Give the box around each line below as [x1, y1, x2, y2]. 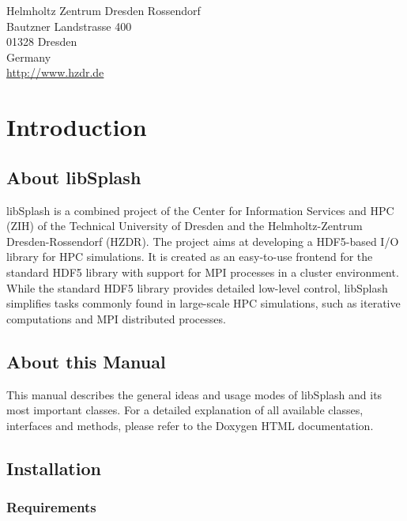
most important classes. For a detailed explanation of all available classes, [6, 402, 364, 418]
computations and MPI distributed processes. [6, 310, 226, 327]
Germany [6, 48, 51, 65]
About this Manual [6, 349, 166, 373]
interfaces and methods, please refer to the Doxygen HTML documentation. [6, 417, 374, 433]
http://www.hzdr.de [6, 64, 104, 81]
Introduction [6, 111, 147, 143]
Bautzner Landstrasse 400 [6, 17, 132, 34]
